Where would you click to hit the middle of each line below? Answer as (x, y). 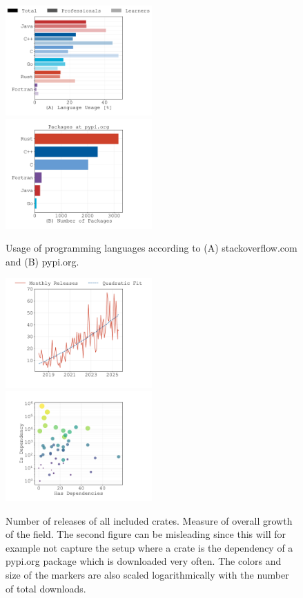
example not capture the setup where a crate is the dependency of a (149, 547)
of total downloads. (46, 588)
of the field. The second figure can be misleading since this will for (146, 534)
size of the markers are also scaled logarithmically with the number (147, 574)
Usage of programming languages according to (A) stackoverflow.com (151, 248)
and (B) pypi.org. (42, 261)
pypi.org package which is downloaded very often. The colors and (144, 561)
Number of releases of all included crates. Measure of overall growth (149, 520)
